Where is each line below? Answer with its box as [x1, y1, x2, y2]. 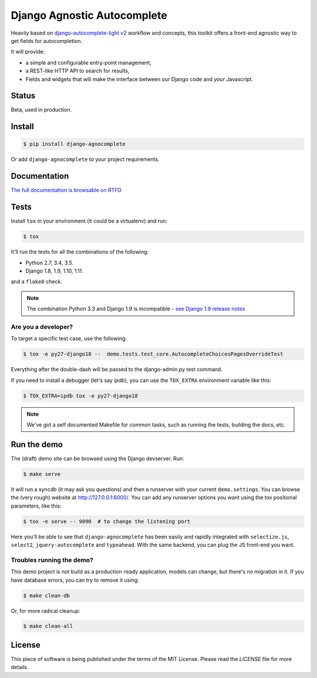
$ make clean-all [23, 623, 73, 630]
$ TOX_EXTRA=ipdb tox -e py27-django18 [23, 392, 138, 399]
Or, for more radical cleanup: [11, 607, 80, 614]
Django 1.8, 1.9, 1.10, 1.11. [25, 267, 83, 274]
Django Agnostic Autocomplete [11, 9, 167, 22]
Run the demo [11, 439, 63, 449]
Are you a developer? [11, 323, 73, 331]
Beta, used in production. [11, 106, 72, 113]
